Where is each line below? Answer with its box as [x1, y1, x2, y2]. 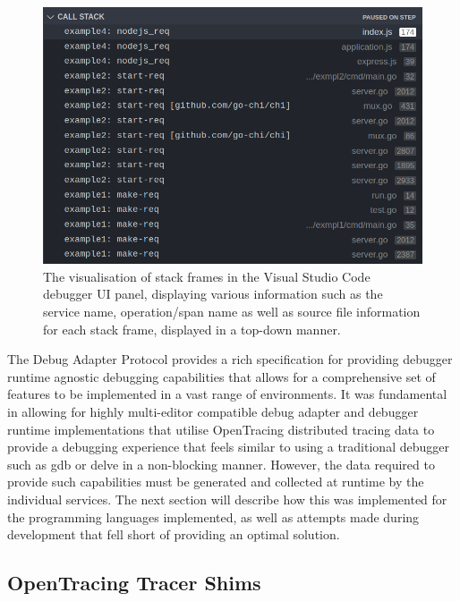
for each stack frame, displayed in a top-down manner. [43, 319, 341, 338]
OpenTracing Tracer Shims [7, 569, 261, 597]
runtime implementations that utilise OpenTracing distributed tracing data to [7, 419, 435, 438]
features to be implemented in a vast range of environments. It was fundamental [7, 385, 447, 403]
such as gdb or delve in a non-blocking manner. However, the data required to [7, 454, 435, 473]
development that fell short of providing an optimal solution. [7, 525, 340, 544]
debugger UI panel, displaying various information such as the [43, 284, 383, 303]
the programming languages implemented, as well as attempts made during [7, 507, 420, 526]
